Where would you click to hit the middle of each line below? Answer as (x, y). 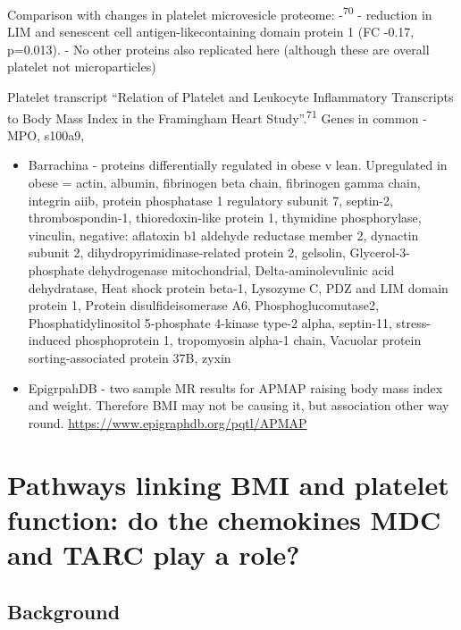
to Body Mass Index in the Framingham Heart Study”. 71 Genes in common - (217, 116)
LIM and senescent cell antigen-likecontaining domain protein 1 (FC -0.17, (211, 32)
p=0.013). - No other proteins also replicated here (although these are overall (218, 49)
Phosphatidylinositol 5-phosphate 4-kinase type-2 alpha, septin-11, (210, 322)
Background (64, 611)
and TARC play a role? (154, 554)
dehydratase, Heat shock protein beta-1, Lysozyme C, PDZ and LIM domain (238, 287)
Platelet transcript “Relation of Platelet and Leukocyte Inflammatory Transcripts (230, 97)
